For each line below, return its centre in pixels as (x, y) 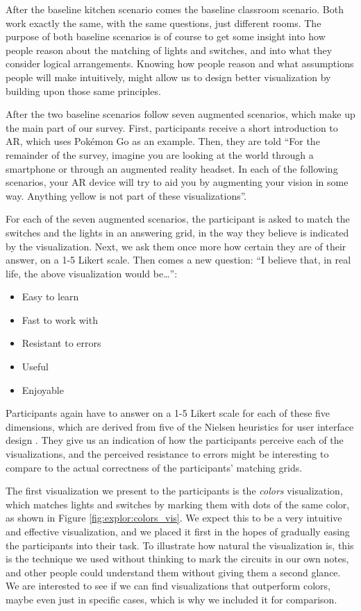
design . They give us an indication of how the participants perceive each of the (175, 440)
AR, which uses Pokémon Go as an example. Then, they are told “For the (163, 141)
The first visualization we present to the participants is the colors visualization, (174, 491)
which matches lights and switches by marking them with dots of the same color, (178, 504)
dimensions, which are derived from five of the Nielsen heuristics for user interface (180, 426)
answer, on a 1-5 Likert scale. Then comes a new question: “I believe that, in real (178, 260)
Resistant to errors (61, 343)
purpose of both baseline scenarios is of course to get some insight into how (166, 36)
